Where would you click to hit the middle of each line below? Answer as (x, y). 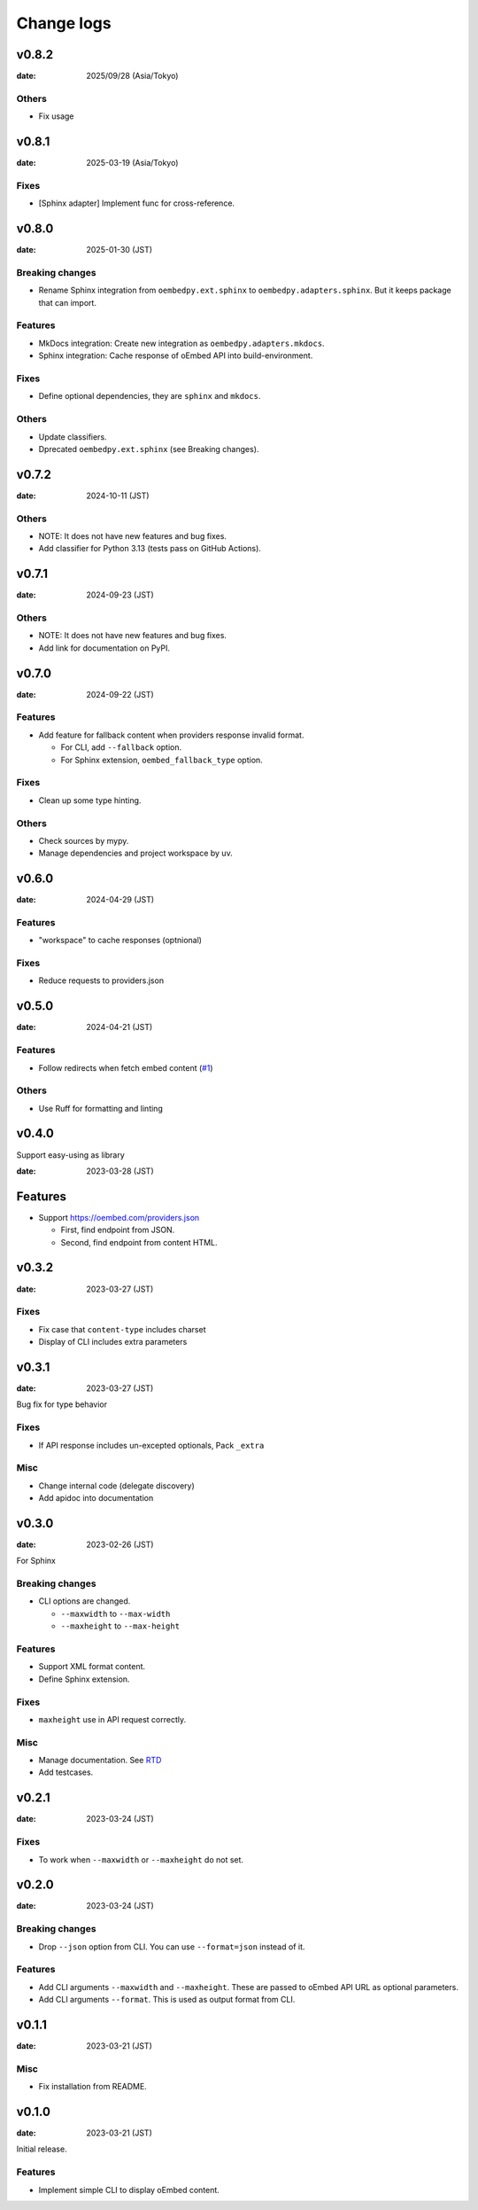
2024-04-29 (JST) (120, 900)
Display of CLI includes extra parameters (113, 1342)
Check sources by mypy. (84, 840)
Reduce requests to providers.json (101, 980)
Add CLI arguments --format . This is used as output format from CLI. (167, 2000)
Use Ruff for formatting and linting (100, 1108)
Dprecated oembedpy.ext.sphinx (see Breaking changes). (149, 449)
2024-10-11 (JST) (118, 496)
